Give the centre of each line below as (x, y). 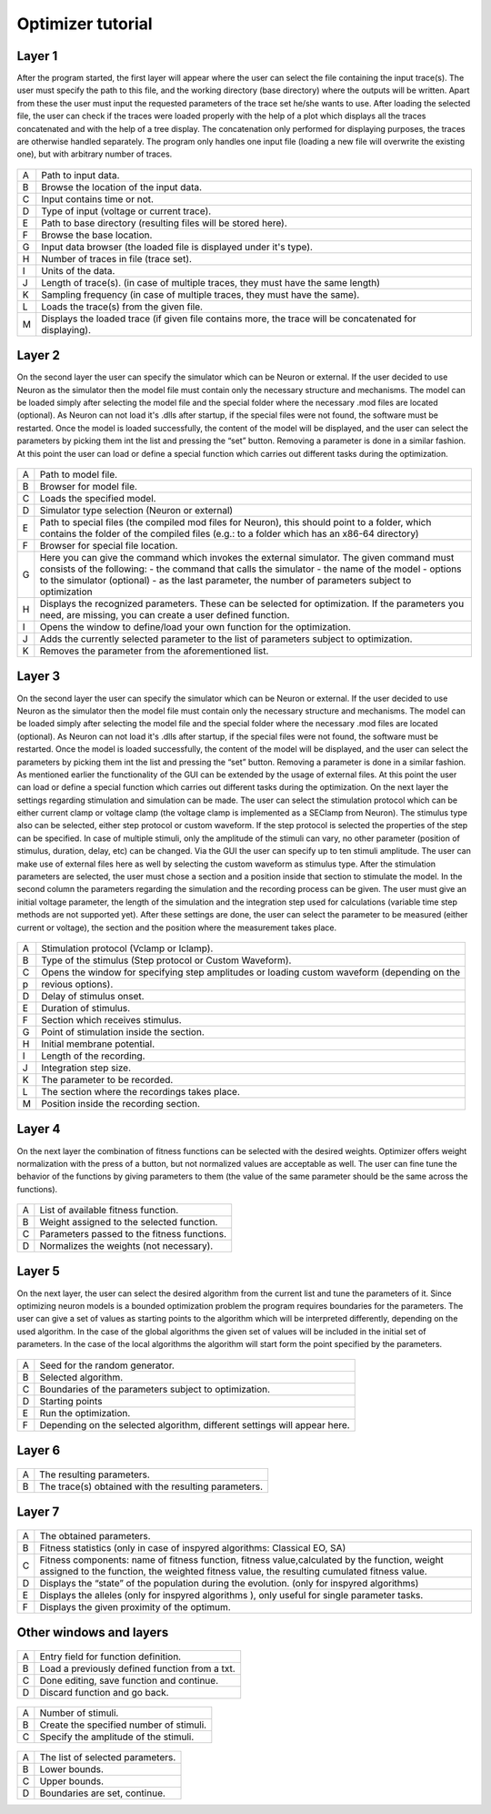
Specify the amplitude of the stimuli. (117, 1737)
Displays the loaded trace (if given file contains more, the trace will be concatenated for (229, 319)
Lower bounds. (72, 1768)
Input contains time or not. (98, 198)
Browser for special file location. (109, 546)
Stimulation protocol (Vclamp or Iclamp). (127, 948)
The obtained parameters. (95, 1535)
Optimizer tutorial (85, 24)
